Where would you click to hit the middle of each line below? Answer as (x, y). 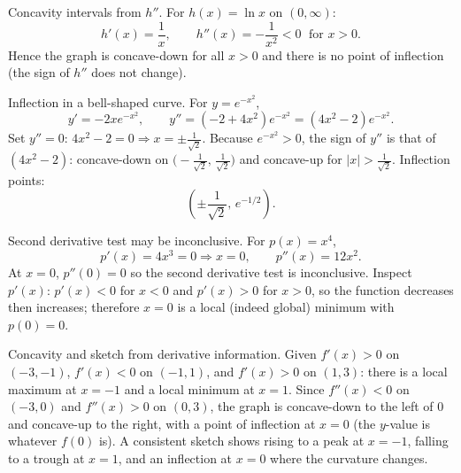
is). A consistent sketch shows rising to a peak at (231, 441)
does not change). (139, 72)
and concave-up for (291, 159)
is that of (411, 138)
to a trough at (46, 458)
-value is (408, 423)
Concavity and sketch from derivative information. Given (162, 354)
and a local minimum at (189, 388)
